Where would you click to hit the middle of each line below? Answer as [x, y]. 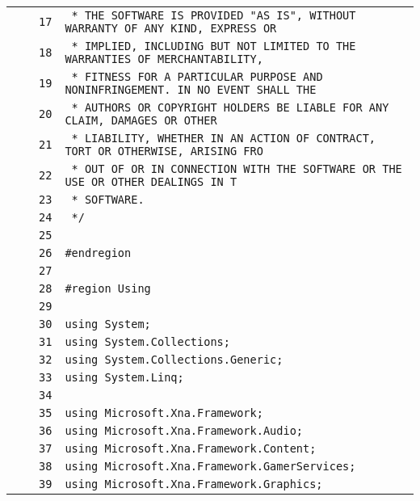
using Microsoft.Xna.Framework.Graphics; [194, 484]
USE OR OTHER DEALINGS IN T [151, 182]
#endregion [98, 253]
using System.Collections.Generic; [174, 360]
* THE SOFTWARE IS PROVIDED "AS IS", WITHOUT [214, 15]
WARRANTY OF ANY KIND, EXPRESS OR [171, 28]
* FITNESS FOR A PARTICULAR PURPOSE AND [197, 77]
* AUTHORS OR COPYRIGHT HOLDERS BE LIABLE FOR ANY [230, 107]
